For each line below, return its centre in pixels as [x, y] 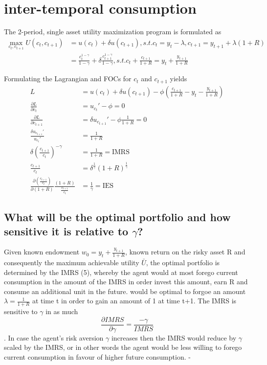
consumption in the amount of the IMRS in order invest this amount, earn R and [126, 282]
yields [178, 79]
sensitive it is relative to [66, 231]
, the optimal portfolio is [183, 262]
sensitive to [21, 311]
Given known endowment [42, 252]
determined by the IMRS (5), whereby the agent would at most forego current [121, 272]
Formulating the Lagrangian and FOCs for [68, 79]
